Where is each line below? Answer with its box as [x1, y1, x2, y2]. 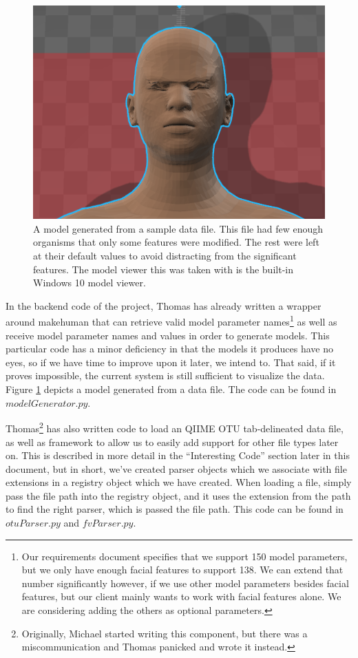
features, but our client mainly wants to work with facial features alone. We [21, 589, 341, 604]
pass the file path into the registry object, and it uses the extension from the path [6, 488, 351, 502]
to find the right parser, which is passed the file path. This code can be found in [6, 502, 344, 516]
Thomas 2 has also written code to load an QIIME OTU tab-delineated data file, [6, 419, 344, 435]
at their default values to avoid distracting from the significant [33, 248, 297, 263]
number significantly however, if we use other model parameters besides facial [21, 575, 349, 590]
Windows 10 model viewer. [33, 275, 146, 290]
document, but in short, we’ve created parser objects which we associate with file [6, 461, 347, 476]
